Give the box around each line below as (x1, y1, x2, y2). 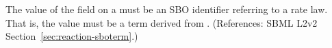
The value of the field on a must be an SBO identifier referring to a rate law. (5, 2, 328, 16)
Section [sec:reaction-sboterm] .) (5, 29, 138, 43)
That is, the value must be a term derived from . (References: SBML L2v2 (5, 15, 318, 29)
